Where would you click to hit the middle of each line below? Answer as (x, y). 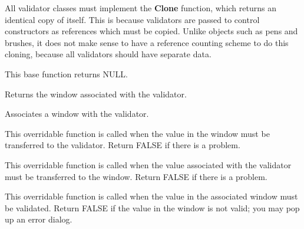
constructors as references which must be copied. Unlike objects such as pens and (151, 31)
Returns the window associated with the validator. (96, 94)
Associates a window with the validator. (77, 114)
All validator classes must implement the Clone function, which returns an (141, 8)
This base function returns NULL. (66, 73)
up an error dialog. (39, 219)
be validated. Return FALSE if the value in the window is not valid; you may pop (152, 207)
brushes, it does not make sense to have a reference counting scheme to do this (147, 42)
